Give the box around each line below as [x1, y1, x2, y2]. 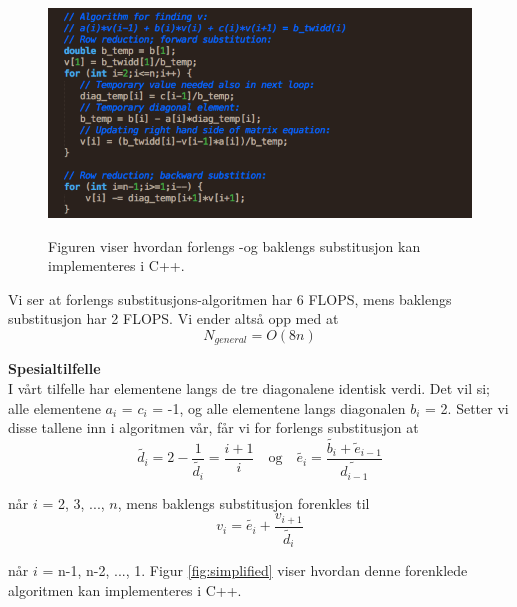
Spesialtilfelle [8, 358, 101, 379]
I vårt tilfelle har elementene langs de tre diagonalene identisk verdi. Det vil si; [8, 378, 491, 399]
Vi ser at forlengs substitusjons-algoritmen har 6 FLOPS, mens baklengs [8, 288, 452, 309]
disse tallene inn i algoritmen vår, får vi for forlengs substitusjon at [8, 417, 419, 438]
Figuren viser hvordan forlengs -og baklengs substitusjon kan [48, 235, 421, 256]
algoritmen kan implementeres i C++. [8, 579, 242, 600]
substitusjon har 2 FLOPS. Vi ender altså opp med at [8, 308, 339, 329]
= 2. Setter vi [425, 397, 509, 418]
